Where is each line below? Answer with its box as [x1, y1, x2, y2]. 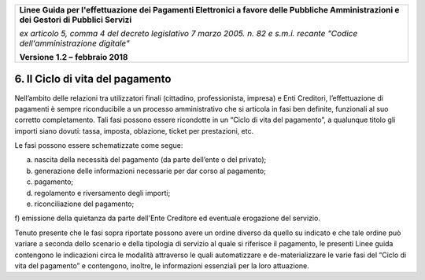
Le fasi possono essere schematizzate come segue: [14, 141, 183, 150]
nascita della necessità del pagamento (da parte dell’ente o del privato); [34, 155, 267, 164]
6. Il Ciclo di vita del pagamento [14, 72, 172, 86]
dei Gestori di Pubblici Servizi [19, 14, 132, 25]
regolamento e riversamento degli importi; [34, 188, 171, 197]
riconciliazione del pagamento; [34, 199, 135, 208]
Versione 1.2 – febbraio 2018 [19, 52, 128, 62]
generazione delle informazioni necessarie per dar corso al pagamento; [34, 166, 267, 175]
